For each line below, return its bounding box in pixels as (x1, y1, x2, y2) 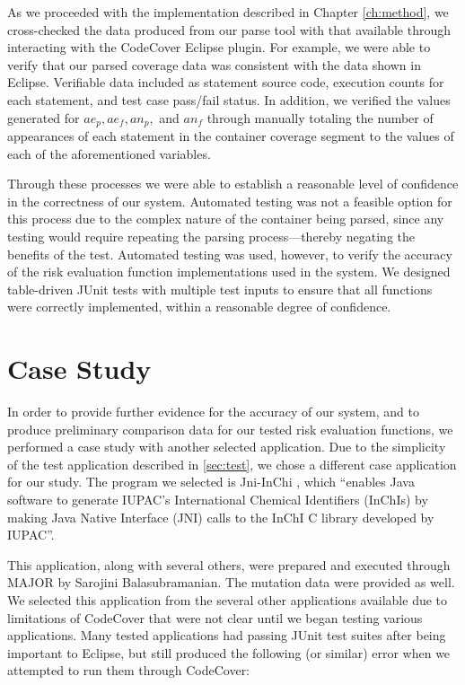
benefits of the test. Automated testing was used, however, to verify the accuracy (7, 244, 452, 263)
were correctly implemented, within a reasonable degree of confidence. (7, 297, 391, 316)
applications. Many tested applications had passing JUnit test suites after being (7, 626, 446, 645)
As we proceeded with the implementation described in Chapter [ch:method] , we (7, 3, 449, 21)
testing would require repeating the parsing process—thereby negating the (7, 226, 416, 245)
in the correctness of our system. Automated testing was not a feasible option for (7, 191, 452, 210)
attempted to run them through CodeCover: (7, 661, 250, 680)
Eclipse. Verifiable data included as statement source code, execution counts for (7, 73, 444, 92)
